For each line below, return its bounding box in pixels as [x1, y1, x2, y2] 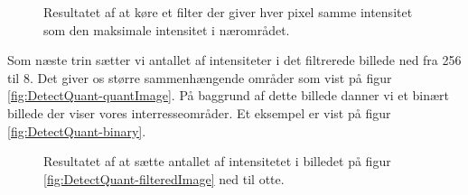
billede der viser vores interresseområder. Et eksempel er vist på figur [7, 103, 391, 122]
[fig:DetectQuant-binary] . [7, 121, 146, 140]
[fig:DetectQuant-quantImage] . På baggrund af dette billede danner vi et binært [7, 86, 450, 105]
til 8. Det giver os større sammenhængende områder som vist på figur [7, 68, 392, 87]
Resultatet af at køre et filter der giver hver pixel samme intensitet [43, 3, 413, 21]
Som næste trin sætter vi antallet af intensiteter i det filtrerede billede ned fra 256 [7, 51, 462, 70]
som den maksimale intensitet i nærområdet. [43, 20, 290, 39]
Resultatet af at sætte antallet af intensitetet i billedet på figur [43, 152, 391, 171]
